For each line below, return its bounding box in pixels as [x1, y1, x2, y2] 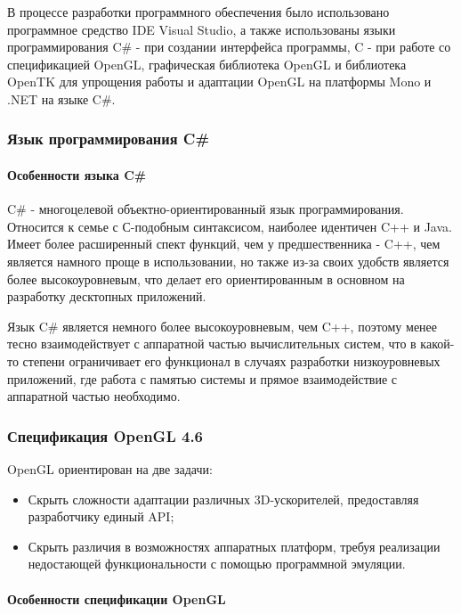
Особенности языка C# [7, 166, 147, 184]
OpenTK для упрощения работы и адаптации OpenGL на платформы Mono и [7, 72, 432, 91]
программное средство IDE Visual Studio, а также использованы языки [7, 20, 396, 38]
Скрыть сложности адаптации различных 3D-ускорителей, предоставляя [28, 489, 419, 508]
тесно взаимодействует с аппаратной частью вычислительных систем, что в [7, 334, 417, 353]
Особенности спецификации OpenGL [7, 589, 226, 608]
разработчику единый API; [28, 507, 174, 526]
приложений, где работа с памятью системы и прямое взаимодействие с [7, 369, 398, 388]
